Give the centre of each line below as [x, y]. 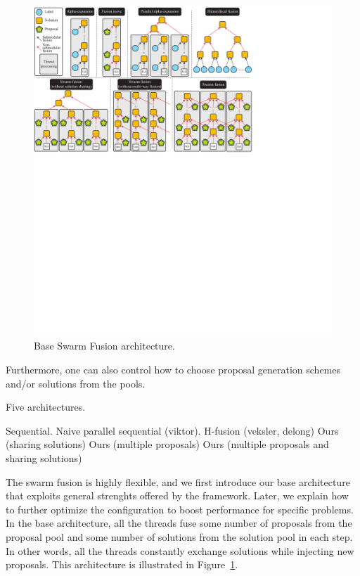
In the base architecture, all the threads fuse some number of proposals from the [179, 523]
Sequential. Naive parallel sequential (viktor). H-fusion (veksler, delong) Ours [172, 430]
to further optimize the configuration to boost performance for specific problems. [180, 509]
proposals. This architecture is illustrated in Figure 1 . [122, 564]
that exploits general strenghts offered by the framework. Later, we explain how [177, 495]
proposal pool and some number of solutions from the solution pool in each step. [179, 537]
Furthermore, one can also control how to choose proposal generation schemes [173, 370]
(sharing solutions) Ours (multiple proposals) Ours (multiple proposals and [167, 444]
